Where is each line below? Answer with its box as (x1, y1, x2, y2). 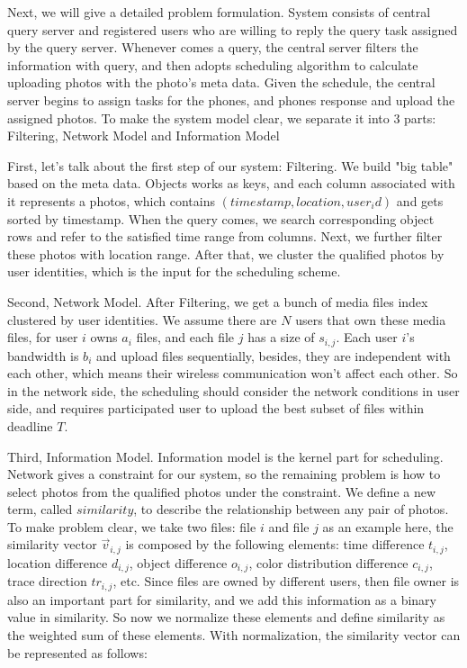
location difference (7, 553, 108, 572)
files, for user (7, 328, 78, 347)
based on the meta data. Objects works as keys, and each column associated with (7, 174, 455, 193)
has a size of (247, 328, 315, 347)
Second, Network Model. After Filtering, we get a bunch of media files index (7, 292, 428, 311)
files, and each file (136, 328, 235, 347)
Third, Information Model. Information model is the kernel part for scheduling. (7, 447, 444, 465)
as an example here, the (322, 517, 454, 536)
